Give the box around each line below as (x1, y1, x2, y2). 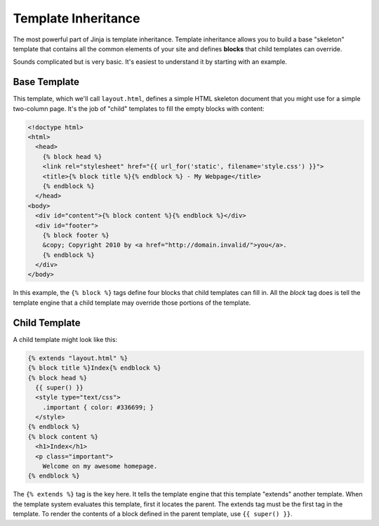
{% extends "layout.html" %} (27, 354, 128, 362)
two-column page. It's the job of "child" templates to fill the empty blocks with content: (13, 104, 265, 112)
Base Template (13, 76, 80, 88)
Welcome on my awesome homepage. (42, 462, 158, 471)
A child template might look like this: (13, 335, 118, 343)
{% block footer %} (42, 231, 110, 239)
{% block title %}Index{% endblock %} (27, 364, 161, 372)
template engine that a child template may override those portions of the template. (13, 298, 251, 307)
